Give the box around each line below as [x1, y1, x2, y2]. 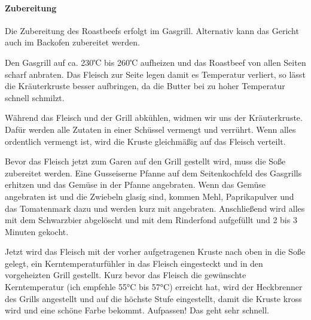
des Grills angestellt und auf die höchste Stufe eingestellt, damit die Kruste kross [5, 292, 302, 304]
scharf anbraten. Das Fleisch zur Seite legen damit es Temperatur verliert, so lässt [5, 68, 306, 80]
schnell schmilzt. [5, 91, 65, 103]
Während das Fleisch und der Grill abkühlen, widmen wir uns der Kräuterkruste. [5, 111, 303, 124]
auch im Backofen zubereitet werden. [5, 36, 140, 48]
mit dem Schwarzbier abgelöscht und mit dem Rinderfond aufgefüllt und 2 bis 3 [5, 214, 297, 226]
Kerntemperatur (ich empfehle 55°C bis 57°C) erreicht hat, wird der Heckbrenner [5, 281, 303, 293]
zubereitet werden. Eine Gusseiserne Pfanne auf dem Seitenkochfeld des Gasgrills [5, 166, 302, 179]
